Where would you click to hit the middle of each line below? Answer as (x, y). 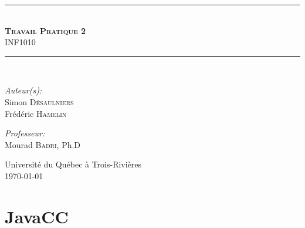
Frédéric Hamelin (36, 113)
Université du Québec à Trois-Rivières (73, 164)
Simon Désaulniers (39, 101)
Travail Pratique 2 (45, 30)
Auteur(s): (23, 90)
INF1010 (20, 42)
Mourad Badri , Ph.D (43, 144)
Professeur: (25, 133)
